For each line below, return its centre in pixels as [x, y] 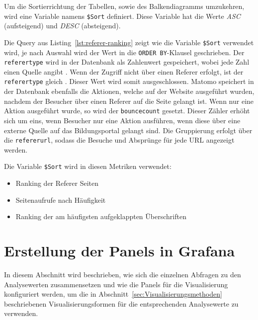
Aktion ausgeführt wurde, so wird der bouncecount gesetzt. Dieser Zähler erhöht [127, 111]
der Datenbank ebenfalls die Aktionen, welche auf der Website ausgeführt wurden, [129, 91]
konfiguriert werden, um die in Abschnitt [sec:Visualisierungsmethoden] [113, 294]
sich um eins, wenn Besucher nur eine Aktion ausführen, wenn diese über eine [122, 120]
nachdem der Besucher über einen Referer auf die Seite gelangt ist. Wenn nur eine [129, 101]
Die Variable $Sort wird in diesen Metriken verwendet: [88, 166]
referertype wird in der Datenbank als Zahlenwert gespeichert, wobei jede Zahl [127, 62]
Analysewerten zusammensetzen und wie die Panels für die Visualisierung [116, 284]
